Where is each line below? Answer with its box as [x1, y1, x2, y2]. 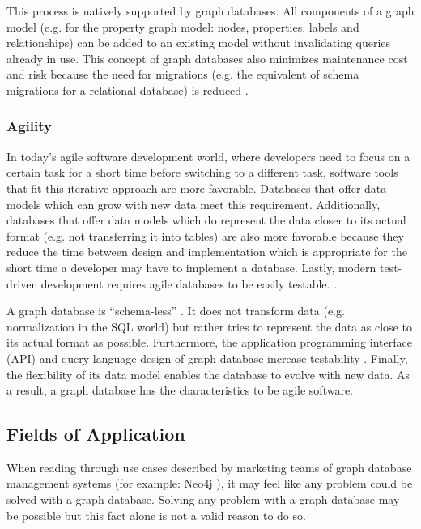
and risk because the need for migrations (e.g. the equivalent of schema [6, 66, 359, 83]
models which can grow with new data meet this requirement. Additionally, [6, 195, 381, 212]
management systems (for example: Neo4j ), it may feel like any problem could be [6, 475, 413, 492]
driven [6, 275, 38, 292]
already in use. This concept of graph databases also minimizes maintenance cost [6, 49, 408, 66]
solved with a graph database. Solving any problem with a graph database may [6, 491, 400, 508]
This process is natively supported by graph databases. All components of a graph [6, 2, 415, 19]
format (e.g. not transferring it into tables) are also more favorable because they [6, 227, 404, 244]
